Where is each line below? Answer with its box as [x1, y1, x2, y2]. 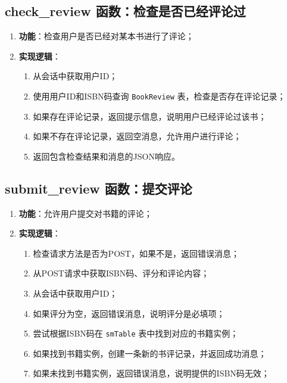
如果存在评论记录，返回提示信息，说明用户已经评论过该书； [33, 110, 267, 122]
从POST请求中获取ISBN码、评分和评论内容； [33, 267, 210, 279]
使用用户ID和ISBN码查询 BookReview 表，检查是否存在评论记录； [33, 89, 286, 102]
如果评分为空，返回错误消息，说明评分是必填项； [33, 307, 225, 319]
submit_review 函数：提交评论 [5, 179, 192, 197]
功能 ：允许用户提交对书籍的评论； [18, 207, 152, 219]
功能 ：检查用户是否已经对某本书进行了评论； [18, 30, 194, 42]
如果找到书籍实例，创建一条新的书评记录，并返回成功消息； [33, 347, 267, 359]
